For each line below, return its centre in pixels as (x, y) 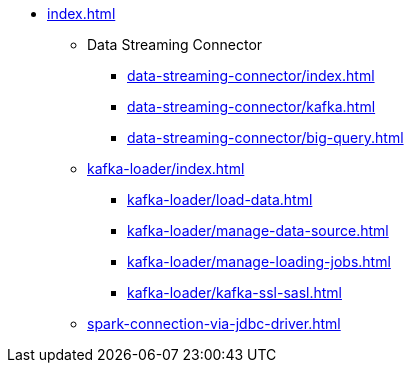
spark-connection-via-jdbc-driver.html (214, 323)
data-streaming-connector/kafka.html (251, 106)
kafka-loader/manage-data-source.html (258, 230)
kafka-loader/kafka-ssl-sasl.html (234, 292)
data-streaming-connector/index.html (251, 75)
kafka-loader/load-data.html (220, 199)
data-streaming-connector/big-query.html (265, 137)
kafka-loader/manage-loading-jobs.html (259, 261)
